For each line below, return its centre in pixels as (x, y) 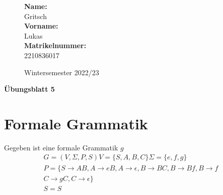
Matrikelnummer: (55, 45)
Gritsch (35, 16)
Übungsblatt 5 (29, 89)
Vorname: (41, 26)
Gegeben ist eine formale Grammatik (61, 147)
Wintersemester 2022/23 (62, 72)
